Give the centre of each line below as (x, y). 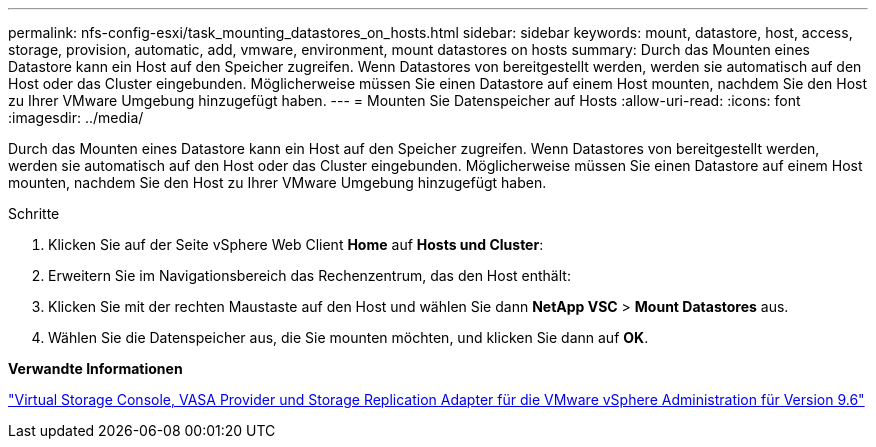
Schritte (34, 213)
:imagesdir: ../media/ (76, 117)
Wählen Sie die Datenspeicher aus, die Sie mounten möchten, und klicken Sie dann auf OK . (348, 337)
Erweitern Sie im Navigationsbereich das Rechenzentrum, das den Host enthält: (309, 275)
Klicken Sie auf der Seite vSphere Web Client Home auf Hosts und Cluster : (296, 244)
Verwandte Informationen (95, 368)
